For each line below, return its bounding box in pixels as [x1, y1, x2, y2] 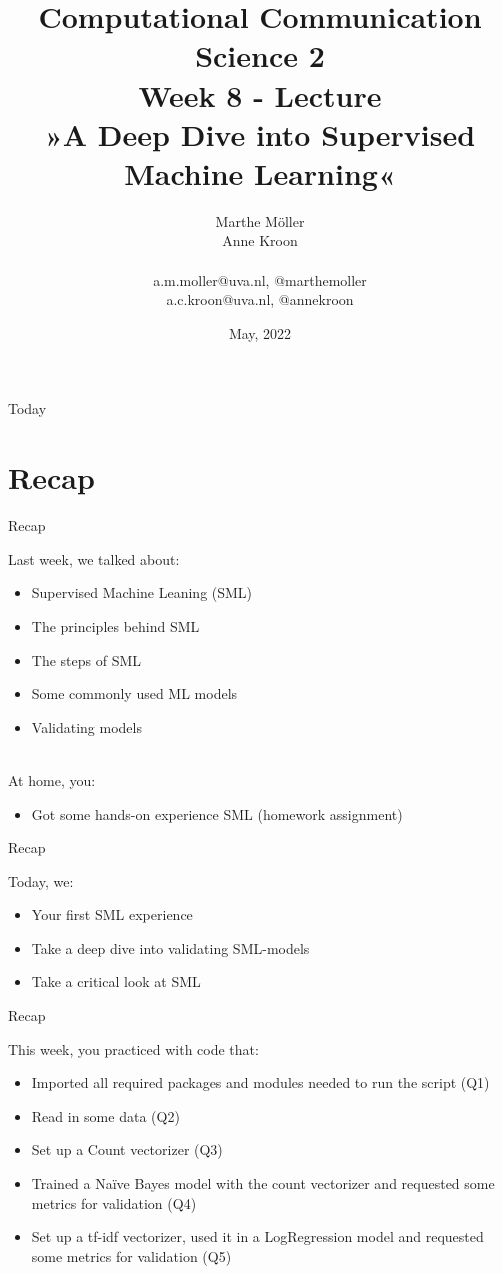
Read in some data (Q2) [31, 1105, 180, 1126]
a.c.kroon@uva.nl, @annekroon [166, 289, 354, 310]
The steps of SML [31, 649, 142, 670]
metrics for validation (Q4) [31, 1192, 197, 1213]
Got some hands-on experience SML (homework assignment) [31, 803, 403, 824]
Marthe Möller [215, 210, 305, 231]
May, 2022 [228, 322, 292, 343]
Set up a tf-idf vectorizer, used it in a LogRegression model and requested [31, 1226, 484, 1247]
